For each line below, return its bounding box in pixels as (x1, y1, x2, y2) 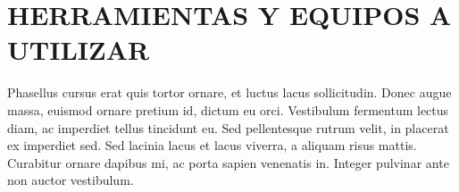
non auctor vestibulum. (7, 171, 134, 189)
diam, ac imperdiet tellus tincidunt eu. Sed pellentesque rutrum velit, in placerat (7, 118, 449, 137)
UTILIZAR (7, 31, 150, 68)
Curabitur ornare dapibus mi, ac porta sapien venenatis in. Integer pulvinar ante (7, 153, 449, 171)
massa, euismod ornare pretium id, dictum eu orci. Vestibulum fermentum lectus (7, 100, 449, 119)
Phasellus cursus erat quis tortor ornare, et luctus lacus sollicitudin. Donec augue (7, 83, 452, 102)
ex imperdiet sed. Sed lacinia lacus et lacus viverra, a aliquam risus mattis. (7, 136, 417, 154)
